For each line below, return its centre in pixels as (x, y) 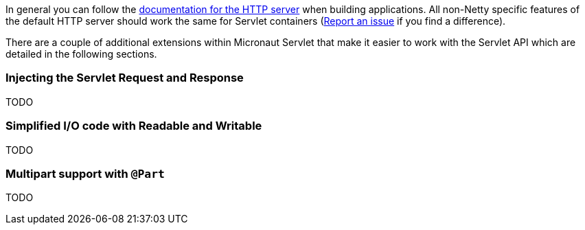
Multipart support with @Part (85, 173)
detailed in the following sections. (81, 54)
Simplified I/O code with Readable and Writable (134, 126)
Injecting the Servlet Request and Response (125, 78)
